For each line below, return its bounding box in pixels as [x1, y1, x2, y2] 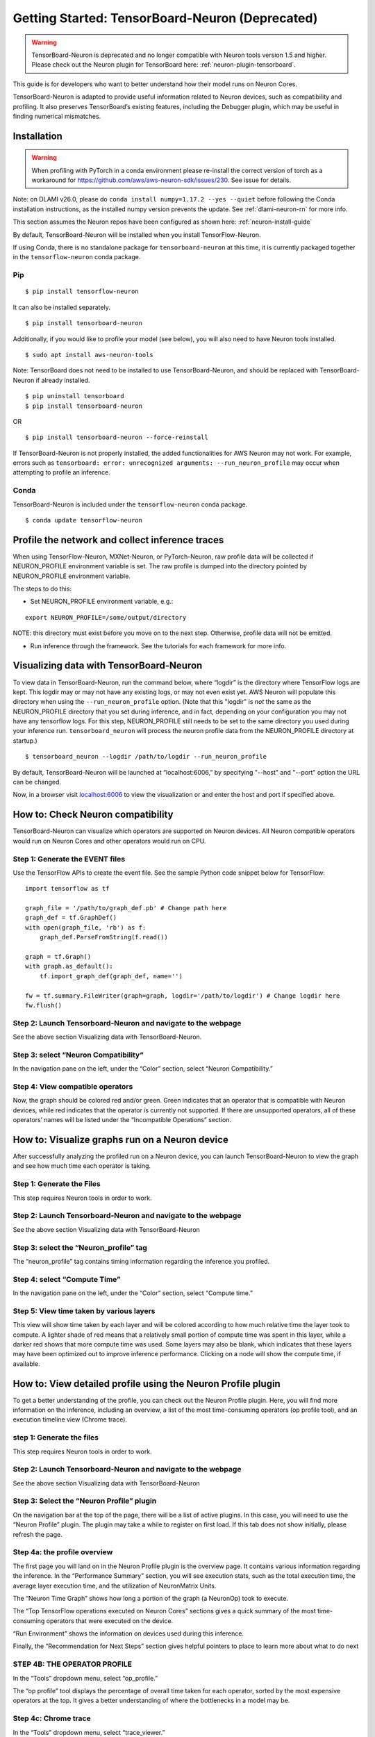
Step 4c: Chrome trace [12, 1713, 91, 1723]
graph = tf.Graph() [25, 953, 92, 960]
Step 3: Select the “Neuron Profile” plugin [12, 1496, 157, 1506]
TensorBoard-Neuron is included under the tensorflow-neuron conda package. [12, 500, 248, 509]
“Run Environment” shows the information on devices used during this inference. [12, 1629, 244, 1638]
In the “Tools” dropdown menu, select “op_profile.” [12, 1674, 158, 1682]
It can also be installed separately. [12, 303, 110, 311]
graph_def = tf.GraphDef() [25, 914, 117, 922]
